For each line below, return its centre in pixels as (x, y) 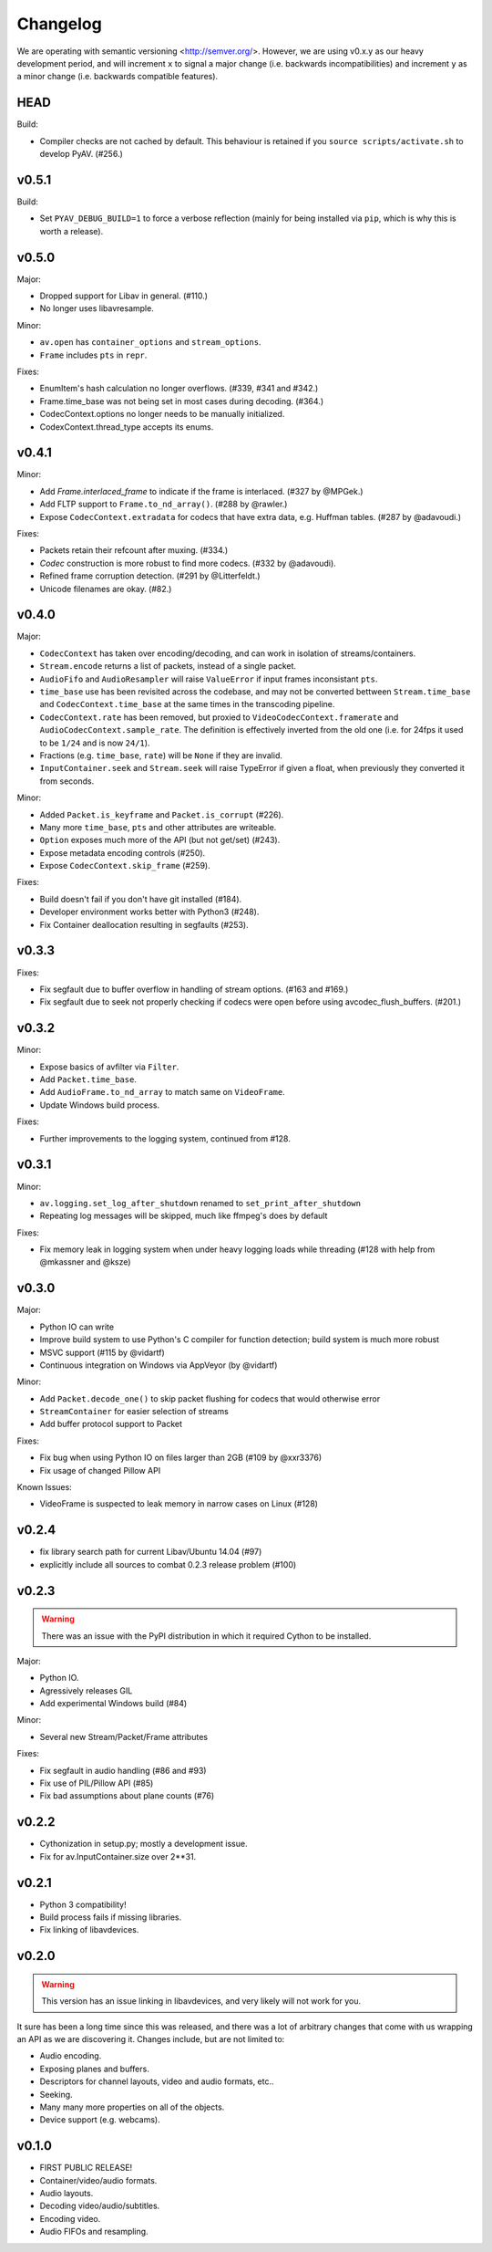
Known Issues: (44, 1487)
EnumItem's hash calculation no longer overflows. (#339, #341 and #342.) (179, 389)
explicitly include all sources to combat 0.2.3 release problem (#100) (168, 1564)
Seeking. (56, 2094)
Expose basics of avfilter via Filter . (109, 1067)
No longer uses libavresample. (97, 308)
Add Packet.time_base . (88, 1079)
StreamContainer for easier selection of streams (134, 1412)
